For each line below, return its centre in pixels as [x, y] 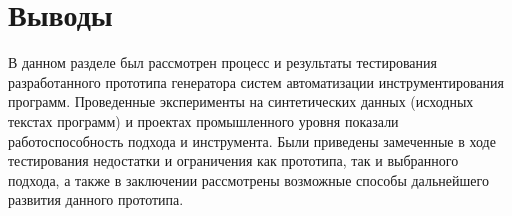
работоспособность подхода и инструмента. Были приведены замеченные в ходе [252, 140]
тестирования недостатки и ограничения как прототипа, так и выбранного [233, 160]
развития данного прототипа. [96, 199]
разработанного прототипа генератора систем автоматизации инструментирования [256, 81]
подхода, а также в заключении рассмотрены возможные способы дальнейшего [248, 179]
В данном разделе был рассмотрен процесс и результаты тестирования [222, 62]
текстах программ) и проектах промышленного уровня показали [203, 120]
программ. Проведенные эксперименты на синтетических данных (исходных [241, 101]
